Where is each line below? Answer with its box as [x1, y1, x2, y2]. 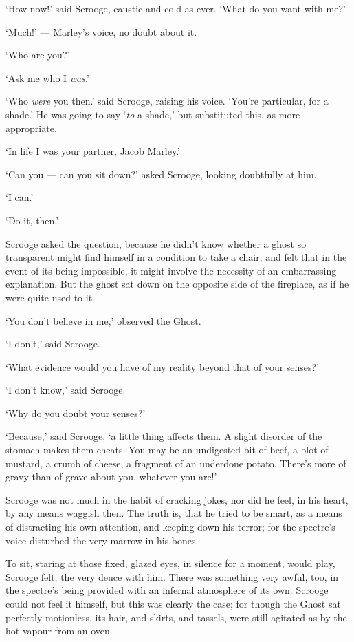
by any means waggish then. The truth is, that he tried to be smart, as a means [5, 506, 342, 520]
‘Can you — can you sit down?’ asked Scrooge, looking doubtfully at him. [5, 167, 317, 181]
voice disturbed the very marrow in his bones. [5, 533, 199, 547]
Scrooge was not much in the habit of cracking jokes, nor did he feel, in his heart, [5, 492, 349, 506]
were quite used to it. [5, 290, 95, 304]
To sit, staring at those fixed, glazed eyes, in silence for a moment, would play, [5, 556, 335, 570]
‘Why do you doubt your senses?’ [5, 405, 146, 420]
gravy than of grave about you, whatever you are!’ [5, 469, 217, 484]
